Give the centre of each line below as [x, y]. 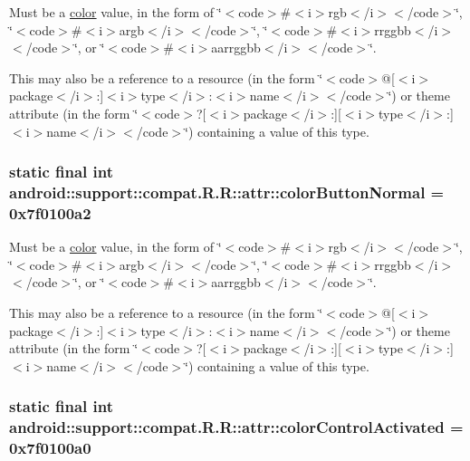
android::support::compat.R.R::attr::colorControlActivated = [236, 427]
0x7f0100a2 [50, 212]
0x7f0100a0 [50, 448]
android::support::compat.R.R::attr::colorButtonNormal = [227, 192]
